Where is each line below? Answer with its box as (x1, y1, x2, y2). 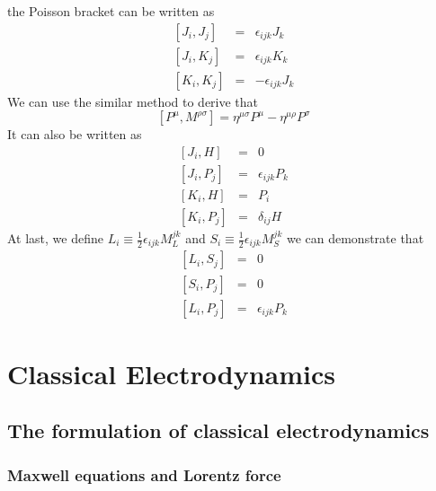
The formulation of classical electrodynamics (7, 416, 430, 444)
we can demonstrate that (286, 229, 424, 247)
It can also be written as (7, 125, 142, 144)
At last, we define (7, 229, 104, 247)
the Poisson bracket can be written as (7, 2, 215, 20)
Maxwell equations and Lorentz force (7, 463, 281, 486)
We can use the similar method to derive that (7, 92, 259, 110)
